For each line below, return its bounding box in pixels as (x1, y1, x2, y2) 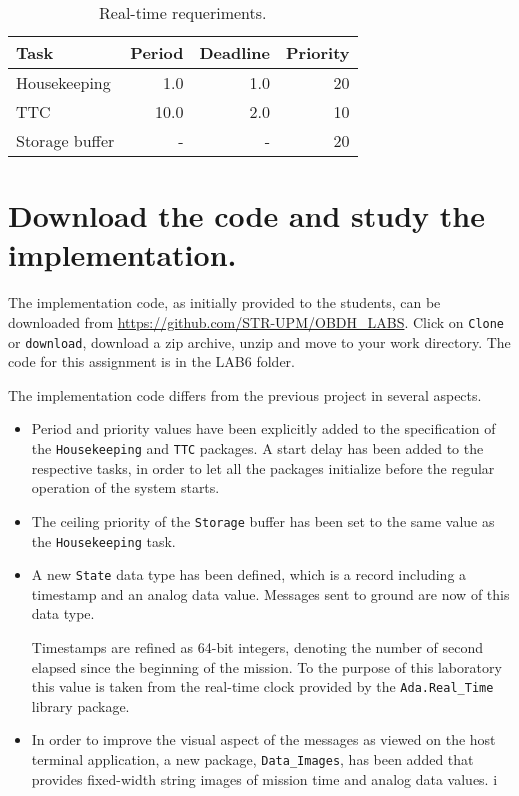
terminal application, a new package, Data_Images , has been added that (31, 749, 474, 770)
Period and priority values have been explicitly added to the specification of (31, 418, 496, 439)
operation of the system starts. (31, 477, 220, 498)
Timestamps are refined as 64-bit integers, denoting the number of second (31, 637, 484, 657)
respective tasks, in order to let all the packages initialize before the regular (31, 457, 495, 478)
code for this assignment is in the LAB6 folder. (8, 351, 295, 372)
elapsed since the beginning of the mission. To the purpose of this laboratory (31, 656, 502, 677)
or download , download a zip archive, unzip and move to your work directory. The (8, 331, 511, 352)
